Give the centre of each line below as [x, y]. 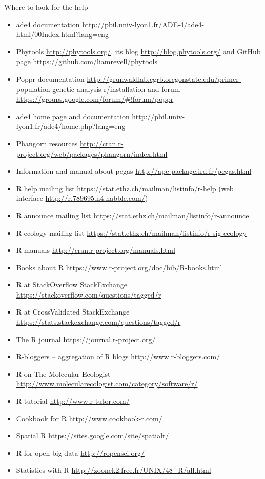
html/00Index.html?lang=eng [62, 34]
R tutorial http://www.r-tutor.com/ [73, 401]
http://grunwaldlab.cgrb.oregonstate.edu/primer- [164, 78]
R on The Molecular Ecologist [63, 373]
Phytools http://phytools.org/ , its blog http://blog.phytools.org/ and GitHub [138, 51]
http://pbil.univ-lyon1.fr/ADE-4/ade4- [143, 24]
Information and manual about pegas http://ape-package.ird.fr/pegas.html [134, 171]
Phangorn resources [47, 143]
